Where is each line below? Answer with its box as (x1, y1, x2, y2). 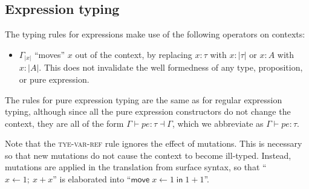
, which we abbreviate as (172, 117, 264, 129)
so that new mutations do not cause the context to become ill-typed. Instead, (5, 149, 291, 161)
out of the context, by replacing (75, 48, 192, 60)
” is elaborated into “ (53, 173, 131, 185)
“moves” (34, 48, 65, 60)
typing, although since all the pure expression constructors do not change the (5, 105, 291, 118)
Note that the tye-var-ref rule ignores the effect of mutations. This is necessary (5, 137, 302, 150)
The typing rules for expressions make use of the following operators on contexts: (5, 28, 305, 40)
